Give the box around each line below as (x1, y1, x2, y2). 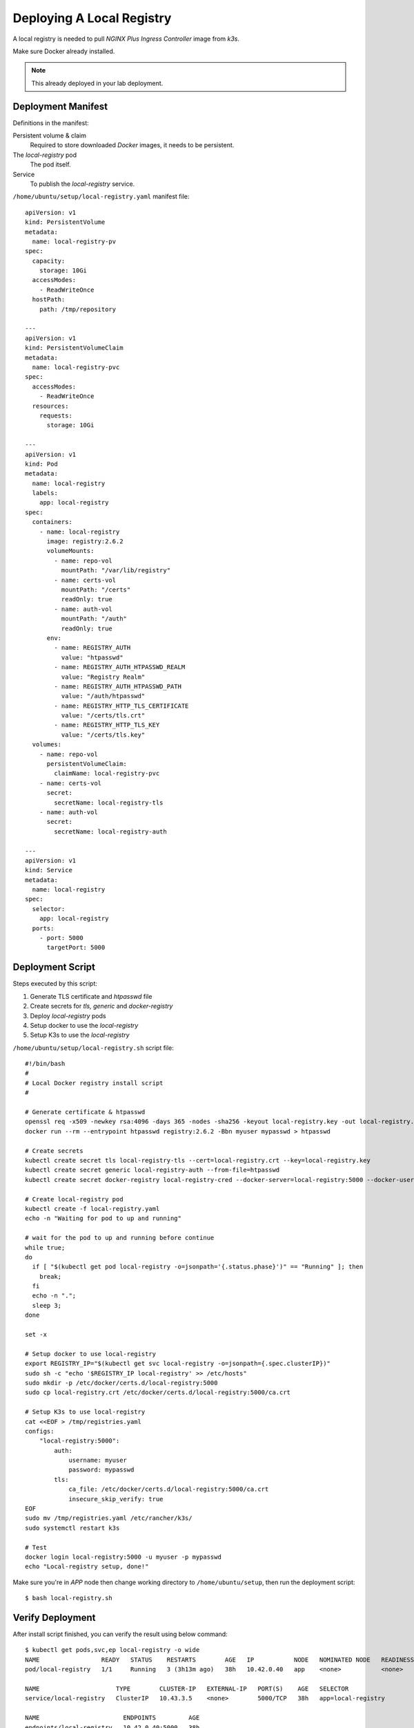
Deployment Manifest (12, 100, 108, 112)
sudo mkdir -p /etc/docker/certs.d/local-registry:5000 (25, 1379, 218, 1387)
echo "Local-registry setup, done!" (25, 1563, 149, 1570)
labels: (32, 489, 58, 497)
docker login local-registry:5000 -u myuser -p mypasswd (25, 1553, 222, 1561)
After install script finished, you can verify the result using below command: (12, 1630, 228, 1638)
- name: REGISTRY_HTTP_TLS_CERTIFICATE (54, 702, 189, 710)
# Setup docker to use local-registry (25, 1350, 157, 1358)
